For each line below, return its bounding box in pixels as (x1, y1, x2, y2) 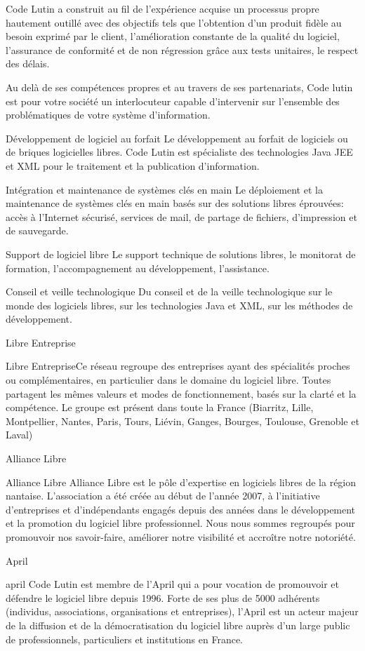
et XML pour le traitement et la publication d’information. (6, 158, 260, 173)
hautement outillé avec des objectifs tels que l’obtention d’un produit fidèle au (6, 15, 342, 29)
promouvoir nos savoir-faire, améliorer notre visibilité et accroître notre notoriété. (6, 530, 356, 544)
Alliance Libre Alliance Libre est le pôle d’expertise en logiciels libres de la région (6, 474, 357, 489)
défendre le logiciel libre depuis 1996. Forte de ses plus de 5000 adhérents (6, 590, 320, 605)
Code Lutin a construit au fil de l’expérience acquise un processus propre (6, 1, 319, 15)
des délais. (6, 56, 50, 71)
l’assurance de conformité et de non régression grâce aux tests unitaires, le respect (6, 42, 359, 57)
